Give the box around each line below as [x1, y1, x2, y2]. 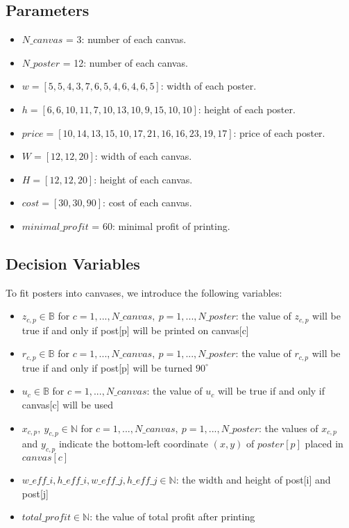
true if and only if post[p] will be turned [22, 360, 193, 374]
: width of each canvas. [94, 149, 192, 163]
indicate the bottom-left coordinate [58, 436, 209, 451]
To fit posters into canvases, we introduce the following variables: [6, 285, 282, 299]
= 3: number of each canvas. [66, 32, 187, 47]
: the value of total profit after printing [90, 509, 255, 524]
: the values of [259, 420, 318, 435]
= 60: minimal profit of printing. [92, 218, 230, 233]
